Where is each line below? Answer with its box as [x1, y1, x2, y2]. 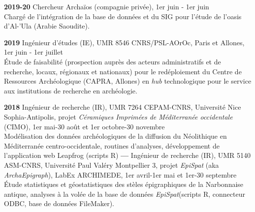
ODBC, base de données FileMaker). [4, 198, 114, 209]
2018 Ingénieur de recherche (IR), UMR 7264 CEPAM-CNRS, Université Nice [4, 102, 241, 112]
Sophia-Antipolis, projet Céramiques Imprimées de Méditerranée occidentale [4, 111, 233, 121]
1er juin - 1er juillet [4, 47, 63, 57]
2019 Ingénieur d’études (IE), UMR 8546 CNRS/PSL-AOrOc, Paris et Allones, [4, 37, 245, 47]
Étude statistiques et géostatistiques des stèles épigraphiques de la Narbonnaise [4, 179, 244, 189]
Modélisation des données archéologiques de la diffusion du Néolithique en [4, 131, 227, 141]
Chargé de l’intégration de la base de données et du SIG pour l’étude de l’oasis [4, 11, 242, 21]
